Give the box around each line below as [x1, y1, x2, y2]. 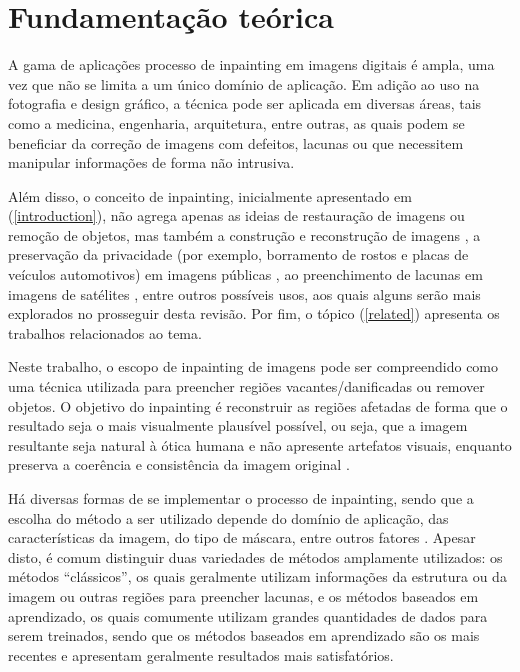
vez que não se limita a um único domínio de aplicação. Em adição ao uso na [8, 73, 480, 94]
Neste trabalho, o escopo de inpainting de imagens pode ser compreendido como [8, 356, 499, 377]
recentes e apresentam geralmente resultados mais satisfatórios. [8, 644, 394, 665]
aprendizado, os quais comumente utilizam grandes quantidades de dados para [8, 605, 488, 626]
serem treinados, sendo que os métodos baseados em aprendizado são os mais [8, 625, 480, 646]
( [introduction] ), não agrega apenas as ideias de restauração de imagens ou [8, 205, 465, 226]
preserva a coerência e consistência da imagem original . [8, 454, 350, 475]
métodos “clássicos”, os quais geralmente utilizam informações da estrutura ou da [8, 566, 507, 587]
